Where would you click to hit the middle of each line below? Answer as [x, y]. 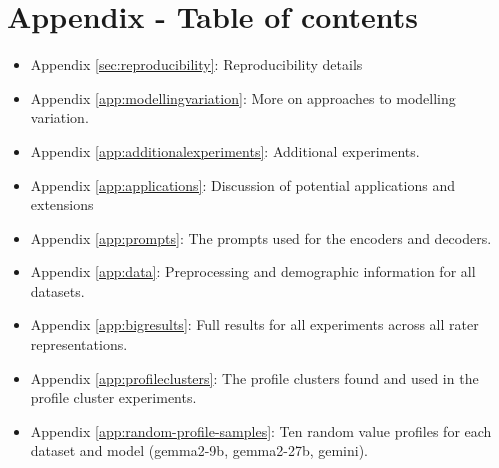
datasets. [57, 290]
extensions [62, 204]
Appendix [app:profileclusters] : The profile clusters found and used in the [254, 377]
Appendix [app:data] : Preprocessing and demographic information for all [253, 271]
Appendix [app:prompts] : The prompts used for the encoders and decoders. [261, 237]
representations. [79, 344]
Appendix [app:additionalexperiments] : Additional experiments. [225, 150]
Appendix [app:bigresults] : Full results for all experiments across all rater [254, 324]
